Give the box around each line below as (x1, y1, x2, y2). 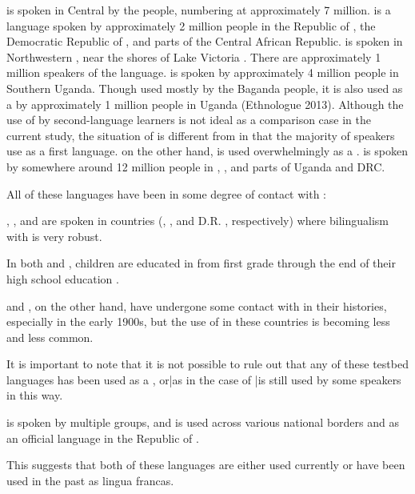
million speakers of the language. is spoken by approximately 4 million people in (6, 64, 399, 81)
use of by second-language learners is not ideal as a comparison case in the (6, 111, 371, 128)
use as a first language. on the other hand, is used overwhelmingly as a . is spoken (6, 143, 408, 159)
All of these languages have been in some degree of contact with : (6, 185, 326, 202)
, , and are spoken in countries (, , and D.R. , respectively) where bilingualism (6, 212, 389, 229)
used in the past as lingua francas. (6, 472, 174, 488)
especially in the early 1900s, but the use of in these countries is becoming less (6, 313, 390, 330)
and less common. (6, 328, 94, 345)
